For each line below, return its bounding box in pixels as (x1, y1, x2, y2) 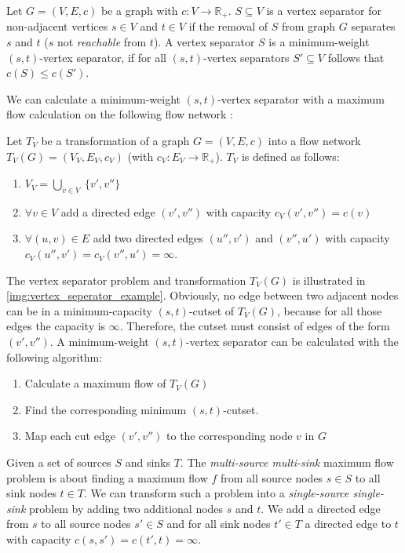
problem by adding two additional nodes (29, 500, 224, 516)
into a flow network (268, 133, 361, 149)
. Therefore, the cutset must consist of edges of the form (119, 318, 390, 334)
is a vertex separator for (266, 2, 381, 18)
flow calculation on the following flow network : (6, 106, 234, 122)
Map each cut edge (24, 427, 115, 444)
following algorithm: (6, 348, 103, 365)
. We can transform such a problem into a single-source (83, 485, 349, 501)
